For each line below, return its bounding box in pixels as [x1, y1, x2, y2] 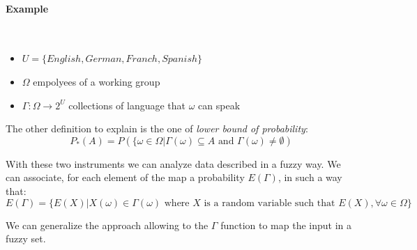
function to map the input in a [220, 217, 351, 232]
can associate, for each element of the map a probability [6, 170, 245, 185]
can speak [198, 97, 241, 112]
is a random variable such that [204, 198, 335, 208]
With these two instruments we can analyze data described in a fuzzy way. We [6, 156, 341, 171]
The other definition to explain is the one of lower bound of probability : [6, 121, 308, 136]
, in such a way [278, 170, 342, 185]
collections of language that [68, 97, 186, 112]
